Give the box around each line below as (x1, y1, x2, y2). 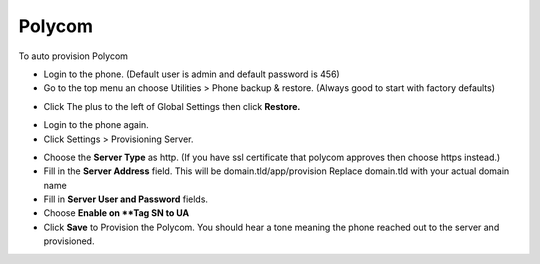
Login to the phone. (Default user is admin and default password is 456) (43, 68, 340, 80)
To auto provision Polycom (18, 50, 129, 62)
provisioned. (43, 235, 95, 247)
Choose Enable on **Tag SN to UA (43, 207, 190, 219)
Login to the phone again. (43, 119, 149, 131)
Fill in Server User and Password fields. (43, 193, 209, 205)
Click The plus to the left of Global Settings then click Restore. (43, 100, 301, 112)
